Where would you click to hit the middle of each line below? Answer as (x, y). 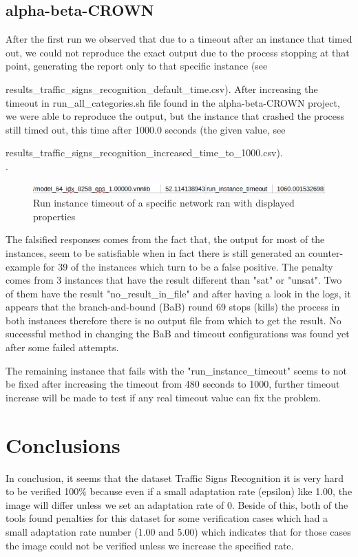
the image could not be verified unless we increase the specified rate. (150, 545)
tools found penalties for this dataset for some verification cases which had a (167, 518)
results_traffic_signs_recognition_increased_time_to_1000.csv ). (144, 153)
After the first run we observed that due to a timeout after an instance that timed (179, 39)
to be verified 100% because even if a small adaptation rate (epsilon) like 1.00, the (179, 491)
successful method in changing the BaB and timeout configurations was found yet (178, 334)
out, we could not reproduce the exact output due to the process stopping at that (178, 52)
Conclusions (63, 444)
